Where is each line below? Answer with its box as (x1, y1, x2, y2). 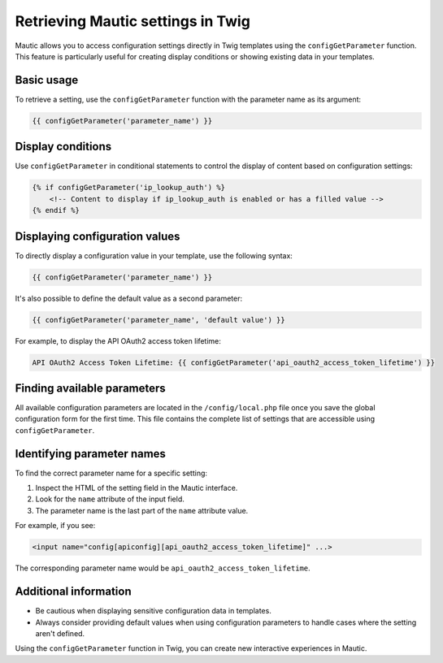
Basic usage (15, 73, 79, 87)
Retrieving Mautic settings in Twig (15, 12, 251, 30)
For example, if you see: (15, 521, 96, 531)
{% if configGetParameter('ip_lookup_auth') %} (32, 183, 225, 193)
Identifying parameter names (15, 447, 167, 461)
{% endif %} (32, 206, 80, 215)
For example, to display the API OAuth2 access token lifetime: (15, 336, 221, 345)
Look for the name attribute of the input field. (35, 494, 185, 504)
